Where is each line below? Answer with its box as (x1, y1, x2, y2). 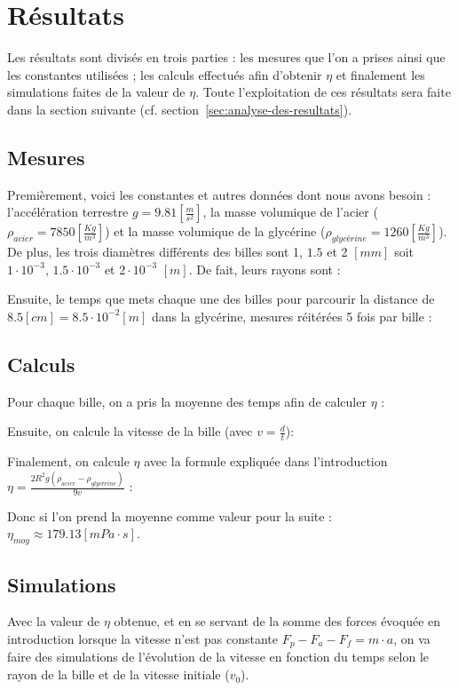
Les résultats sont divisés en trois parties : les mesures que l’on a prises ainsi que (7, 48, 446, 67)
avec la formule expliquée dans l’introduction (144, 452, 388, 471)
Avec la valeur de (7, 612, 100, 631)
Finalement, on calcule (7, 452, 130, 471)
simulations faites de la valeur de (7, 83, 186, 101)
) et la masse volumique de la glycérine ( (105, 222, 326, 241)
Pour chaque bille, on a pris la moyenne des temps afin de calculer (7, 392, 367, 410)
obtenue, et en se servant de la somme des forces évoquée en (114, 612, 441, 631)
